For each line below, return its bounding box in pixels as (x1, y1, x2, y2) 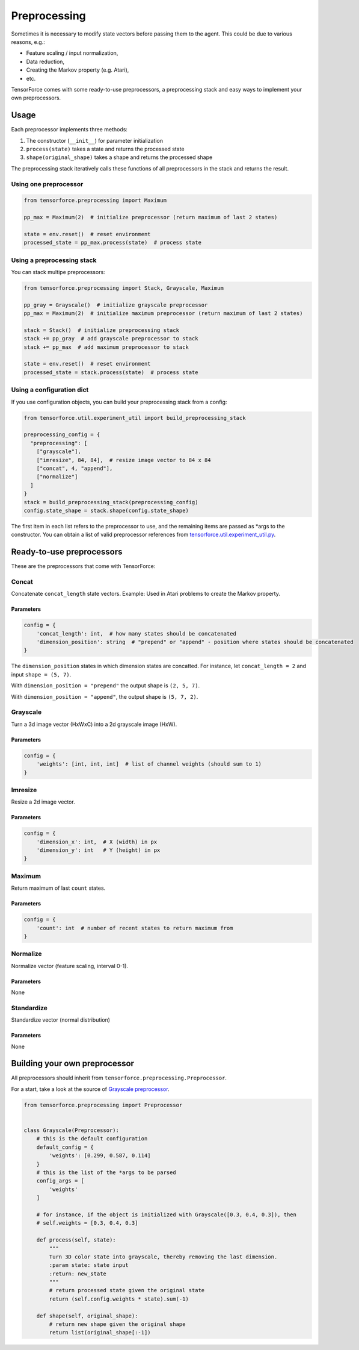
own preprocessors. (11, 94, 61, 102)
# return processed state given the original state (49, 1287, 205, 1294)
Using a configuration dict (11, 386, 89, 394)
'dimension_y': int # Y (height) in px (36, 847, 161, 854)
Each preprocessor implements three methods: (11, 126, 127, 133)
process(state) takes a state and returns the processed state (26, 145, 185, 152)
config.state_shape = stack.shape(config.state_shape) (23, 507, 189, 514)
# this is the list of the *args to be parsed (36, 1169, 177, 1176)
